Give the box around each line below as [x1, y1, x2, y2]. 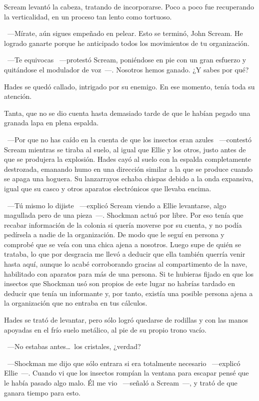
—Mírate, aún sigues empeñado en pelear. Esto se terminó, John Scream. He [7, 28, 243, 38]
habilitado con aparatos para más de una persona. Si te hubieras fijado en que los [4, 268, 254, 279]
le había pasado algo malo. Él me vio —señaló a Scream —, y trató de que [4, 378, 237, 388]
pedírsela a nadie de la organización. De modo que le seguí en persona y [4, 229, 224, 240]
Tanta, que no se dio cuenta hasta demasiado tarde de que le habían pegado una [4, 107, 250, 118]
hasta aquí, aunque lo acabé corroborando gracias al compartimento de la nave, [4, 259, 247, 269]
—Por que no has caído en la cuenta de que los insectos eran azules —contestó [7, 134, 251, 144]
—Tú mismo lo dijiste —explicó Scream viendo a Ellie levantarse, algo [7, 200, 226, 210]
